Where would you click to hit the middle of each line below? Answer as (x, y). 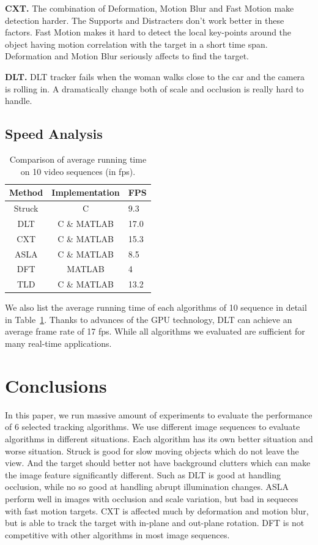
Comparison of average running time (78, 159)
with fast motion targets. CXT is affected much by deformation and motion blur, (157, 510)
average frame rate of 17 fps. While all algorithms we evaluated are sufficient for (155, 331)
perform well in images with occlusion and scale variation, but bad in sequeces (152, 498)
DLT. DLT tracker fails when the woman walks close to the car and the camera (155, 76)
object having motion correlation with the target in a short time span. (136, 44)
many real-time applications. (58, 343)
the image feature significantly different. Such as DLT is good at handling (143, 474)
